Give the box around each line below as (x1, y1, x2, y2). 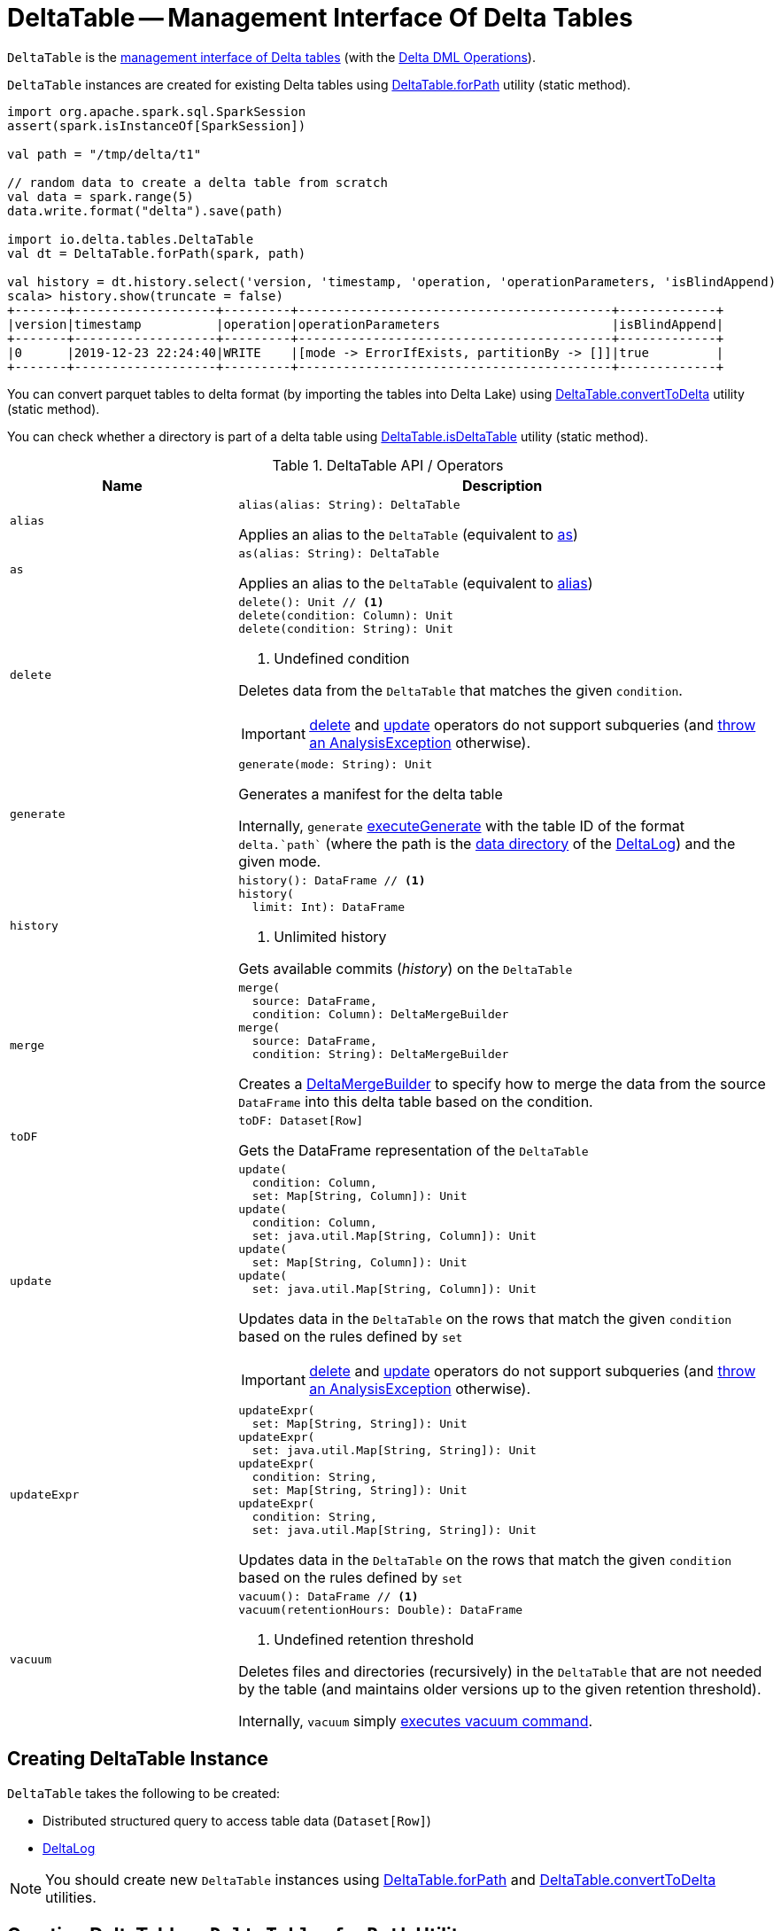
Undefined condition (274, 649, 410, 667)
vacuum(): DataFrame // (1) (238, 1589, 419, 1603)
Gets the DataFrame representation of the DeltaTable (238, 1141, 589, 1159)
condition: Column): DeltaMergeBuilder (251, 1007, 509, 1021)
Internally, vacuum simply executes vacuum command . (238, 1711, 593, 1730)
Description (461, 476, 543, 494)
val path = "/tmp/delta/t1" (7, 146, 202, 161)
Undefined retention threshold (274, 1630, 475, 1648)
